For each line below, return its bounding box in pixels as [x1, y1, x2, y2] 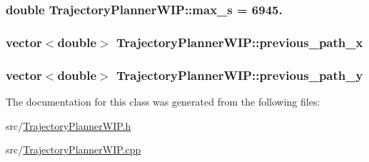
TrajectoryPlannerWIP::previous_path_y [116, 66, 363, 83]
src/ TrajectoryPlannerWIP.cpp [6, 142, 141, 157]
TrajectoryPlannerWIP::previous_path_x [116, 33, 363, 51]
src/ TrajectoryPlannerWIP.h [6, 118, 131, 133]
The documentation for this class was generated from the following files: [6, 93, 320, 108]
